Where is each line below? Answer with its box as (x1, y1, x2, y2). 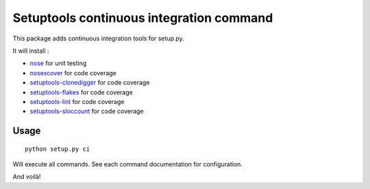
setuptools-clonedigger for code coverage (29, 79, 150, 87)
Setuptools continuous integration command (12, 10, 273, 25)
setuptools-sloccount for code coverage (29, 107, 144, 116)
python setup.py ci (25, 144, 90, 153)
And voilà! (12, 173, 41, 181)
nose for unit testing (29, 59, 87, 68)
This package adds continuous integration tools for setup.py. (12, 34, 184, 42)
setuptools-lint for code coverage (29, 97, 125, 105)
